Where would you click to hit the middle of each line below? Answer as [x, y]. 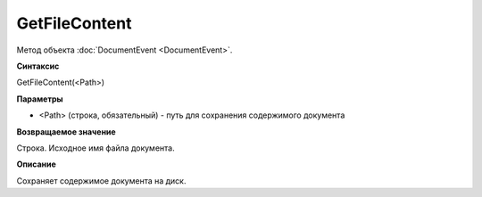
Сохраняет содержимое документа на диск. [101, 181]
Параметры [40, 99]
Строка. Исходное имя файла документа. [96, 148]
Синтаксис [38, 66]
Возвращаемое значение [66, 131]
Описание [37, 164]
